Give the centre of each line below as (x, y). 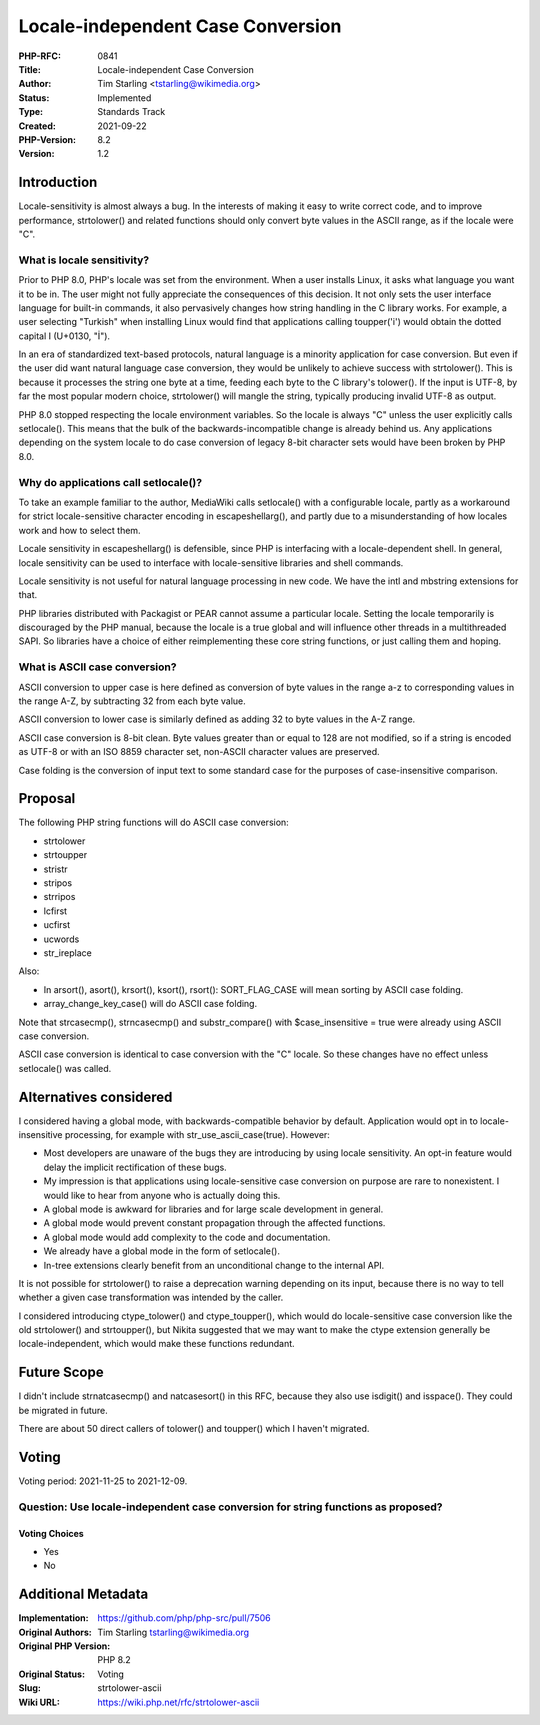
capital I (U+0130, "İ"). (64, 336)
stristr (56, 869)
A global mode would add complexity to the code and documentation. (187, 1237)
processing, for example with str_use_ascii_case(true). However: (197, 1134)
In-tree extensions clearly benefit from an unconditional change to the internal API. (214, 1265)
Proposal (47, 798)
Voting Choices (51, 1533)
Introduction (58, 182)
